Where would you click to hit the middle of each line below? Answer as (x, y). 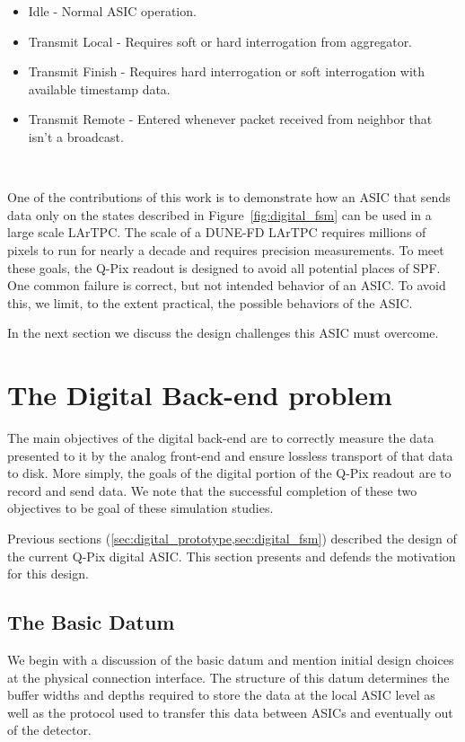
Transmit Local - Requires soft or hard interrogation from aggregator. (220, 41)
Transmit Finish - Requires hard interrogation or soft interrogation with (227, 71)
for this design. (48, 574)
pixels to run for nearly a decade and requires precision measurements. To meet (226, 249)
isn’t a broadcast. (76, 136)
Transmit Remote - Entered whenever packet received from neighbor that (230, 119)
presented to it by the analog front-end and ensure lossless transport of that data (230, 455)
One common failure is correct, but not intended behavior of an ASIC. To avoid (227, 285)
